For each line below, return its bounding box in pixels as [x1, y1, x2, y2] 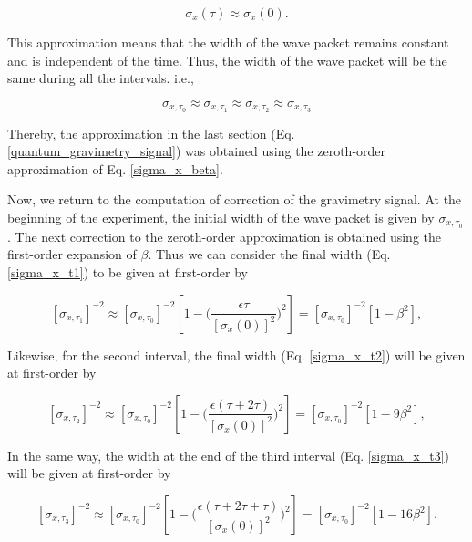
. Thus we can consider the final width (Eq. [148, 245, 391, 264]
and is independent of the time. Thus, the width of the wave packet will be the [7, 50, 447, 69]
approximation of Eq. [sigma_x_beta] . [7, 159, 223, 178]
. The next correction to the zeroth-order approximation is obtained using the [7, 226, 442, 245]
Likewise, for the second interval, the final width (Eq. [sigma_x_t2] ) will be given [7, 345, 466, 364]
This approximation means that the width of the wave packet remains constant [7, 33, 449, 51]
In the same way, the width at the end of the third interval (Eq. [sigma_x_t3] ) [7, 445, 450, 464]
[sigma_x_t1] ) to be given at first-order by [7, 263, 248, 282]
